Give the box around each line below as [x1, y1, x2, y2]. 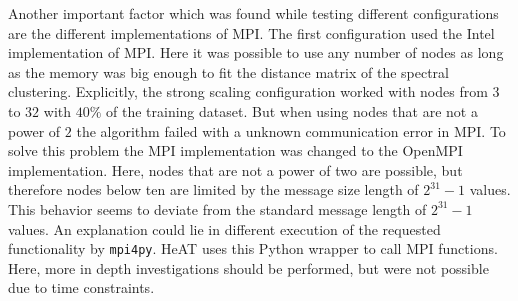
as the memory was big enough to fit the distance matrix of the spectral [8, 61, 449, 82]
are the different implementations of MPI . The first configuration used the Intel [8, 22, 495, 43]
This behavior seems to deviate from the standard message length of [8, 198, 427, 219]
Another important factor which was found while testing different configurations [8, 3, 499, 23]
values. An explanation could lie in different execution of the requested [8, 218, 441, 239]
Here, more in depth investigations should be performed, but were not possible [8, 257, 489, 278]
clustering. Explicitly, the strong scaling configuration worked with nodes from [8, 81, 488, 102]
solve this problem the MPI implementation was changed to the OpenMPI [8, 140, 463, 161]
